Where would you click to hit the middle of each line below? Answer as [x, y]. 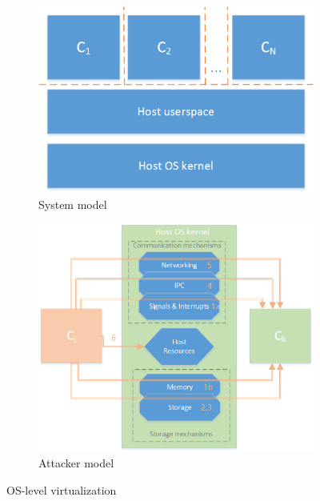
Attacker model [76, 463]
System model [73, 204]
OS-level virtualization [62, 489]
